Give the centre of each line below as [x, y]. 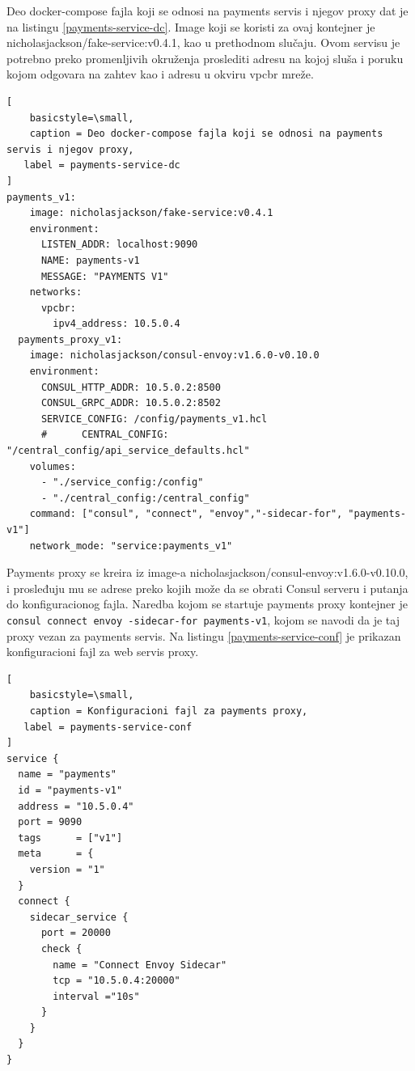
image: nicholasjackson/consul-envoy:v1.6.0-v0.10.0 [174, 356]
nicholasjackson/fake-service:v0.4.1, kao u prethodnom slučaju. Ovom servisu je [203, 42]
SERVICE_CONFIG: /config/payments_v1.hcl [154, 419]
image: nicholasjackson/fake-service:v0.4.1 [151, 213]
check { [61, 948]
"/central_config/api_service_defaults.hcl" [128, 451]
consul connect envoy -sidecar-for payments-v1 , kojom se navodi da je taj [203, 619]
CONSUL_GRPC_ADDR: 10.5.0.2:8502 [131, 403]
